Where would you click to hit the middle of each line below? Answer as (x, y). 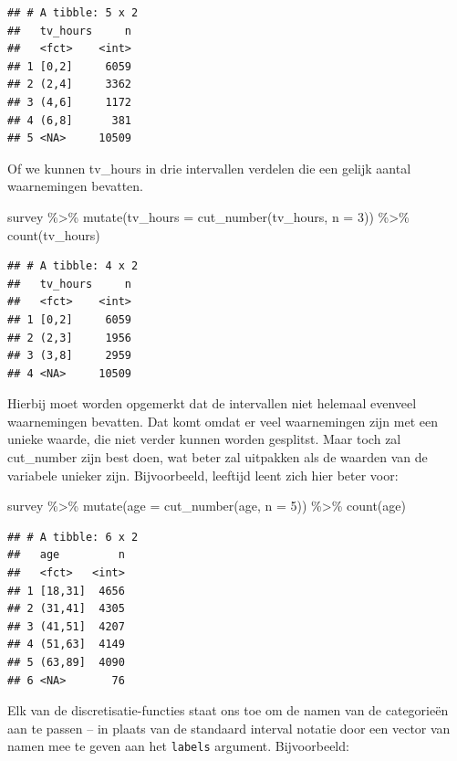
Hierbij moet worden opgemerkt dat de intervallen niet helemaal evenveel (212, 403)
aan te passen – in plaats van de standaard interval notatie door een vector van (229, 728)
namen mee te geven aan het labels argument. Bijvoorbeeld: (178, 746)
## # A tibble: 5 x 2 (73, 13)
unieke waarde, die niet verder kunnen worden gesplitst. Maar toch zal (204, 439)
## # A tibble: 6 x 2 (73, 537)
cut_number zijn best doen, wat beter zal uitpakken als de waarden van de (218, 457)
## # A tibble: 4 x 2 (73, 266)
